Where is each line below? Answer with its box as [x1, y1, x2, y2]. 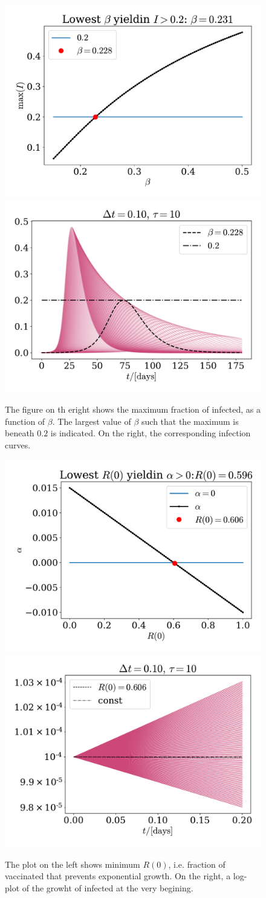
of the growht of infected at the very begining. [22, 881, 193, 894]
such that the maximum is [141, 415, 239, 427]
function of [5, 415, 45, 427]
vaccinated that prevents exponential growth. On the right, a [5, 870, 231, 882]
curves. [5, 438, 31, 451]
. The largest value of [52, 415, 131, 427]
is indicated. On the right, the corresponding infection [50, 427, 251, 439]
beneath [5, 427, 34, 439]
